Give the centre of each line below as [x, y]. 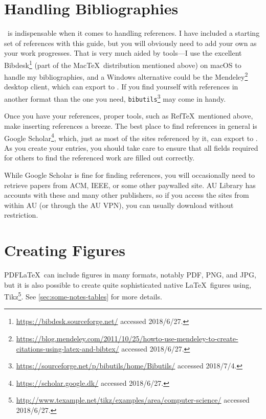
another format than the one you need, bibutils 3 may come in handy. [115, 98]
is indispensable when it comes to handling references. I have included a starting [134, 33]
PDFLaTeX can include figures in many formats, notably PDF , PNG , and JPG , [130, 275]
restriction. [21, 215]
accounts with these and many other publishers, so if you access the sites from [127, 195]
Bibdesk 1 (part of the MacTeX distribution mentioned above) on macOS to [123, 64]
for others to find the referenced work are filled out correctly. [99, 158]
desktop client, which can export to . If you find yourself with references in [121, 87]
